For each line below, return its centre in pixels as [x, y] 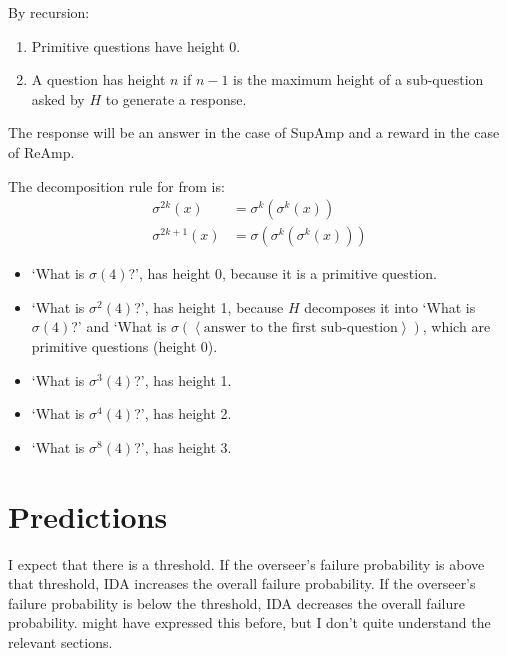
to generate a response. [176, 98]
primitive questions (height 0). [124, 346]
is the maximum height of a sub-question [358, 79]
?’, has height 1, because [209, 306]
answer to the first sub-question [300, 328]
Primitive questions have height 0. [136, 45]
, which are [456, 326]
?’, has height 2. [183, 413]
